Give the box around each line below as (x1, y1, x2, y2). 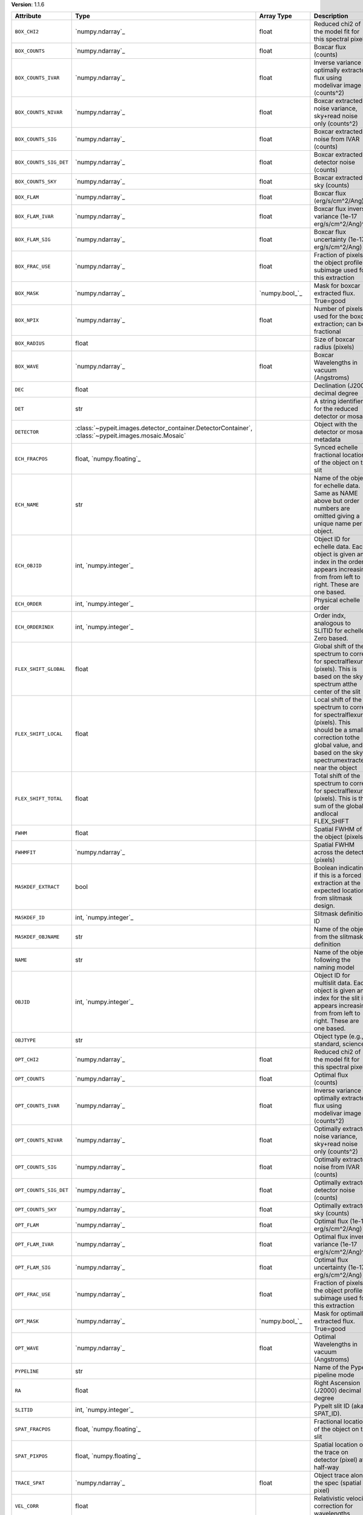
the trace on (313, 1448, 348, 1457)
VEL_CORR (15, 1503, 39, 1509)
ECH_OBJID (15, 562, 42, 569)
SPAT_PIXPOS (15, 1453, 48, 1459)
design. (313, 902, 335, 910)
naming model (313, 964, 355, 972)
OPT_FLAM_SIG (15, 1264, 51, 1271)
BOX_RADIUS (15, 340, 45, 347)
